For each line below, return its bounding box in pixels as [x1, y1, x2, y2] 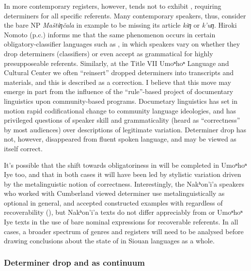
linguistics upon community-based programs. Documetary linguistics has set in [4, 96, 237, 106]
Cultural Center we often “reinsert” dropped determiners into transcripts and [4, 67, 234, 78]
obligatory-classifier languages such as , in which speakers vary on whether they [4, 39, 240, 49]
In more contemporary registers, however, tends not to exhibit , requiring [4, 1, 221, 11]
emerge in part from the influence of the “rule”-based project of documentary [4, 86, 234, 96]
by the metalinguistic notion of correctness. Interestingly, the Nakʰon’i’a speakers [4, 178, 244, 189]
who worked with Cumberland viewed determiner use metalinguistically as [4, 188, 225, 198]
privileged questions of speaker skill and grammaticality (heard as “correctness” [4, 115, 240, 125]
